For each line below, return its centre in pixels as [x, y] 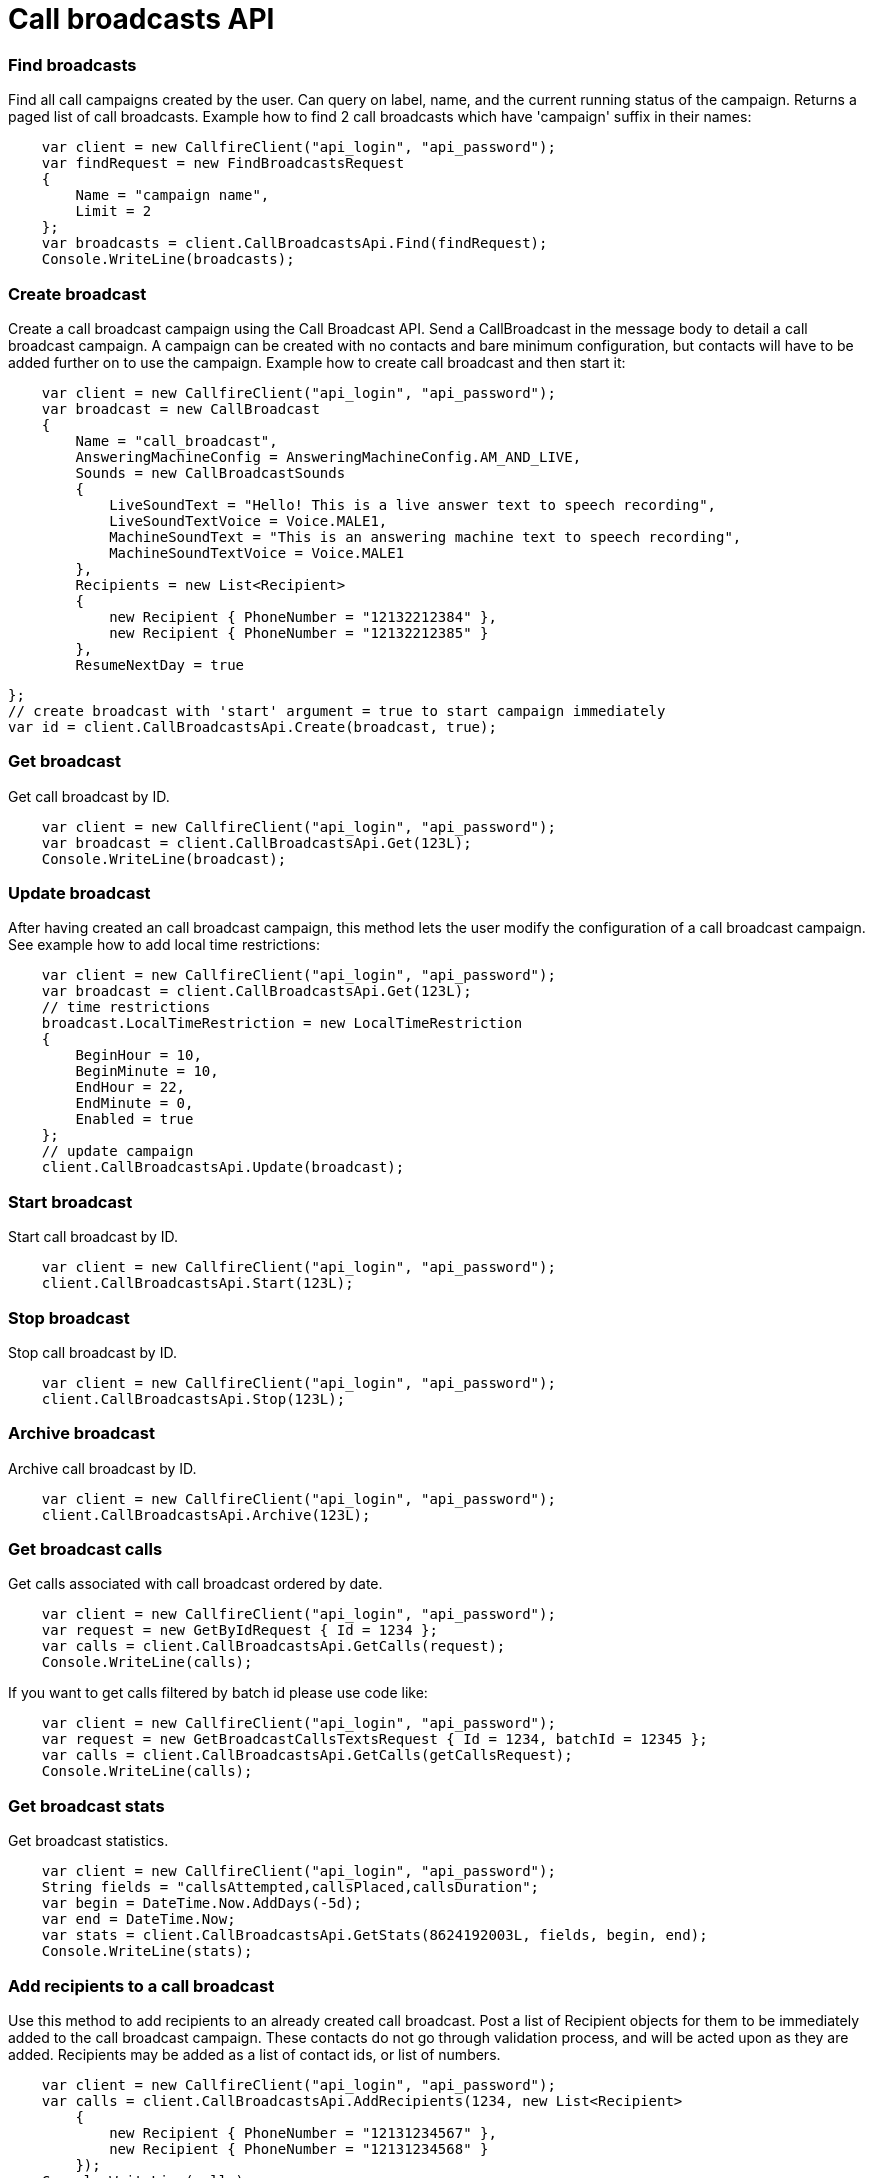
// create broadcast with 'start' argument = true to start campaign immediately [337, 710]
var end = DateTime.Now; [138, 1919]
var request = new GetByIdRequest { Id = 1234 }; [239, 1630]
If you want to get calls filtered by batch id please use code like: [218, 1693]
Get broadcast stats [86, 1805]
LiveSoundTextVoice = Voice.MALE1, [248, 520]
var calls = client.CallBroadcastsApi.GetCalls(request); [273, 1646]
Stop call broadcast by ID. [92, 1352]
